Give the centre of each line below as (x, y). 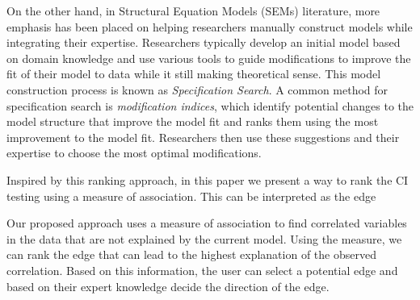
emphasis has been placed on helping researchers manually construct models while (210, 26)
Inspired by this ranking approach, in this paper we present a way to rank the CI (208, 179)
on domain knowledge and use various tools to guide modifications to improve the (209, 58)
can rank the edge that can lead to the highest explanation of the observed (191, 254)
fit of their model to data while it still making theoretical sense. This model (194, 74)
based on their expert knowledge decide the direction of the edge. (168, 286)
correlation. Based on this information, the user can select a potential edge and (202, 270)
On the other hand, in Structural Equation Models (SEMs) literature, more (193, 10)
